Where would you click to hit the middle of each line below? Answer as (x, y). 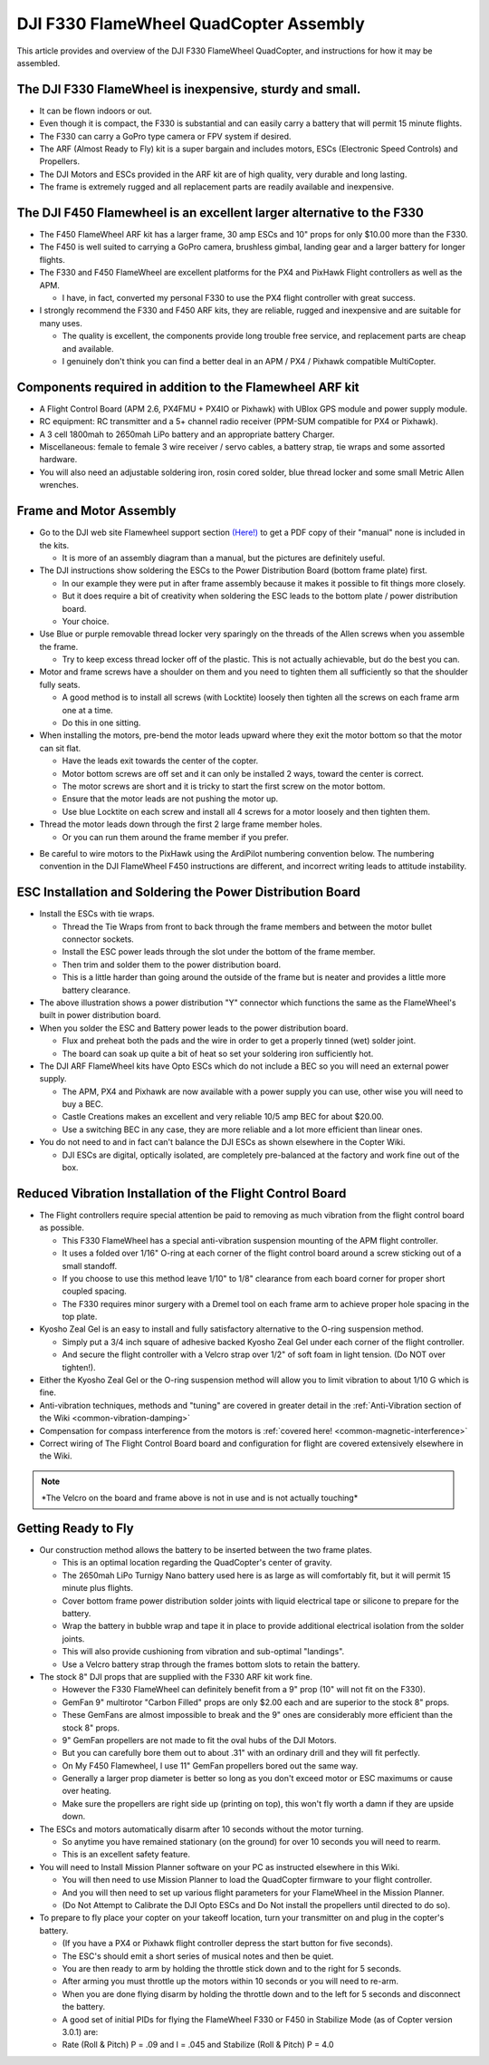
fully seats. (60, 684)
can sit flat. (60, 748)
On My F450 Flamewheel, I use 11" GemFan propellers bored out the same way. (210, 1765)
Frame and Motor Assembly (96, 511)
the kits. (54, 545)
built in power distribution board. (101, 1015)
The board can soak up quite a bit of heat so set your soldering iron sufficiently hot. (218, 1053)
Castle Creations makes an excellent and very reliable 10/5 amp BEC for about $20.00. (223, 1117)
